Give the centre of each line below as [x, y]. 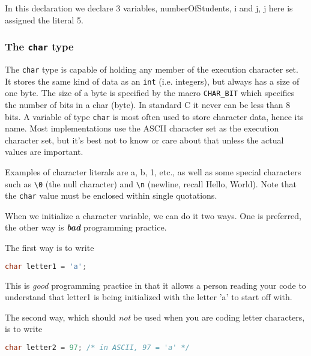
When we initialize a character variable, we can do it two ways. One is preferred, [153, 215]
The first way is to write [50, 248]
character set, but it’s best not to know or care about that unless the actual [144, 140]
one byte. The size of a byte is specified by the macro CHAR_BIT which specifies [150, 93]
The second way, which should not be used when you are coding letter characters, [155, 317]
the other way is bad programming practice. [86, 227]
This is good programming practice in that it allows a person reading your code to [155, 285]
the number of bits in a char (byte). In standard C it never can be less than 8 [148, 104]
